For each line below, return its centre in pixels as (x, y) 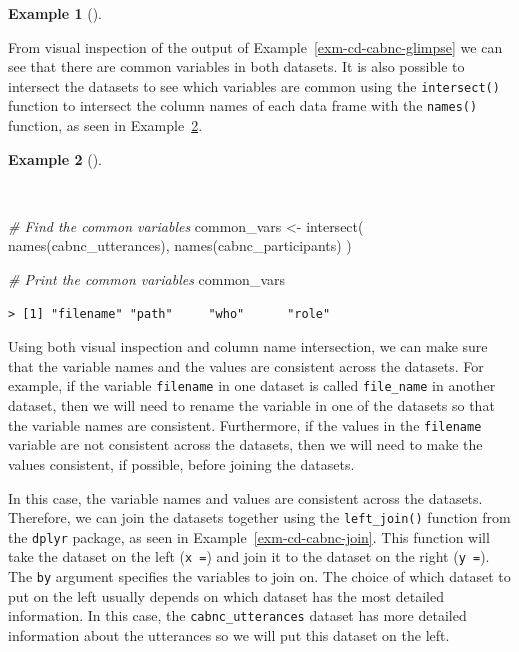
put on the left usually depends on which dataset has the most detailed (226, 595)
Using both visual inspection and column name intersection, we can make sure (248, 346)
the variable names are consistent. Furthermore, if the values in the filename (245, 424)
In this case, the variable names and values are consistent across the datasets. (245, 497)
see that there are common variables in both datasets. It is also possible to (236, 66)
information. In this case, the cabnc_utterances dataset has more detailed (237, 615)
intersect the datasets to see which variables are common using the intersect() (254, 85)
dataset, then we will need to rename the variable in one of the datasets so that (251, 405)
